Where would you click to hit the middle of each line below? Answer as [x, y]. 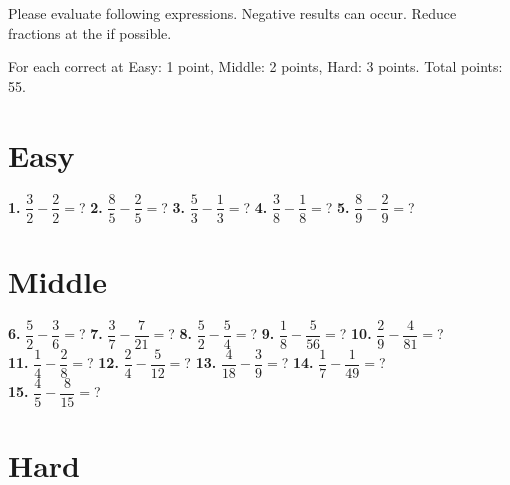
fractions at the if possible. [90, 32]
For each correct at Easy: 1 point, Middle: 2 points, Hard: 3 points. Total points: [255, 66]
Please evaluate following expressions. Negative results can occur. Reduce [232, 13]
